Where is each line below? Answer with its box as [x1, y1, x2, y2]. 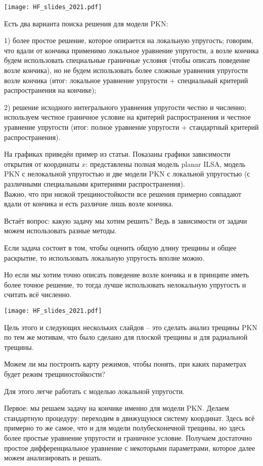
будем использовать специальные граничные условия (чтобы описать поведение [4, 55, 250, 65]
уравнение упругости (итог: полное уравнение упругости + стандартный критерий [4, 122, 259, 132]
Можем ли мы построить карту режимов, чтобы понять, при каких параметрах [4, 359, 247, 369]
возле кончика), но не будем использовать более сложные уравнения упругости [4, 65, 248, 76]
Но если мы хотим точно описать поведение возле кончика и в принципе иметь [4, 269, 249, 280]
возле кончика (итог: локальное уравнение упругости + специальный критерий [4, 75, 248, 85]
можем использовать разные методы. [4, 225, 117, 236]
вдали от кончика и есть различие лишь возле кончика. [4, 198, 173, 209]
